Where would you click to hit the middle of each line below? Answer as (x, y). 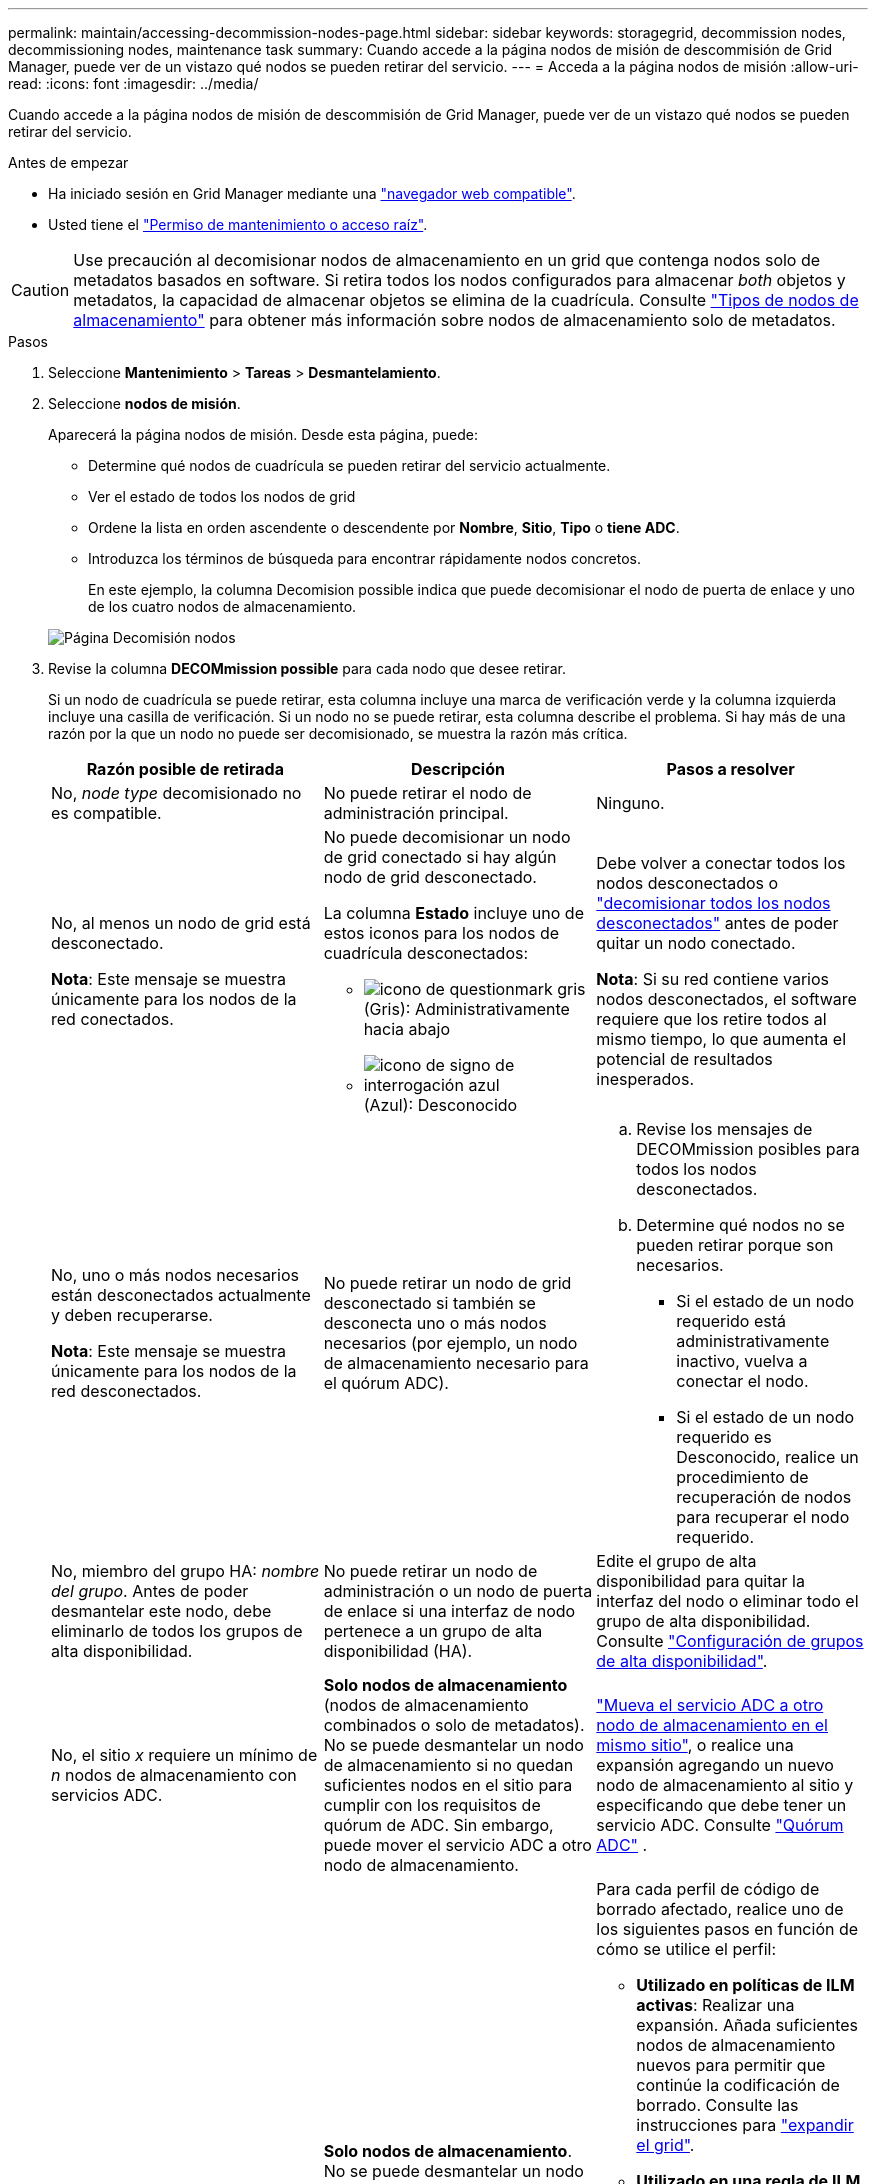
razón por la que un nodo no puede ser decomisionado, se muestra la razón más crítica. (338, 733)
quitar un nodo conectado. (696, 943)
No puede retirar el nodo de (427, 793)
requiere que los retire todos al (711, 1019)
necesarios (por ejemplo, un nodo (450, 1343)
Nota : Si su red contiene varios (712, 979)
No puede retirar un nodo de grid (447, 1283)
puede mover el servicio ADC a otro (457, 1845)
